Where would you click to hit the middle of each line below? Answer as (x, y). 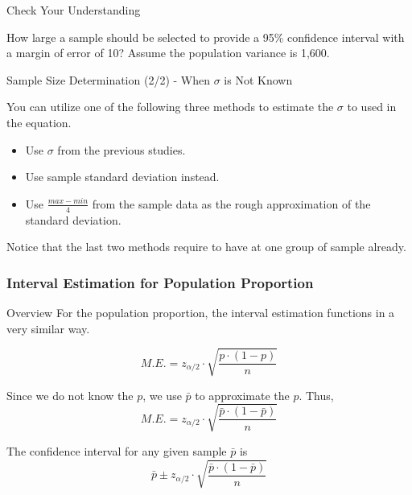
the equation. (39, 122)
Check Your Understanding (74, 10)
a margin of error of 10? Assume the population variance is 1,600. (168, 53)
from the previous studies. (122, 149)
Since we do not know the (70, 395)
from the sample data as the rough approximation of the (231, 203)
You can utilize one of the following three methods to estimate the (170, 107)
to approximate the (242, 395)
